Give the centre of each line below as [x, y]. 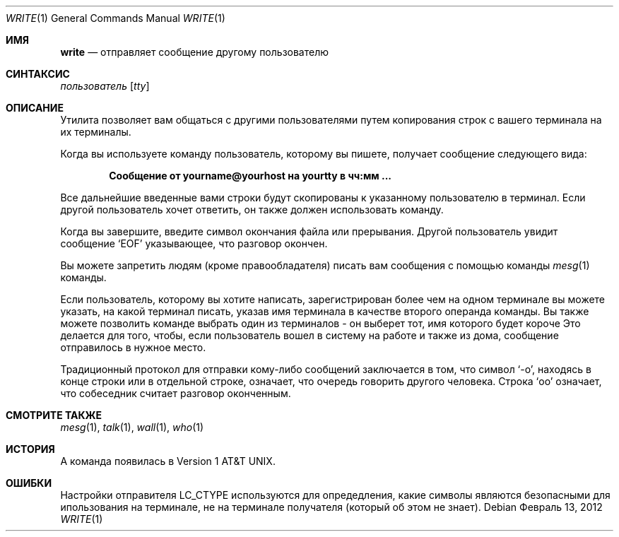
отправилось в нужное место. [133, 347]
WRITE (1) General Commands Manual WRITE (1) [116, 18]
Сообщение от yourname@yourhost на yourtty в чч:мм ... [250, 176]
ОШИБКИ [29, 483]
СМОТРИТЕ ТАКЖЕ [54, 415]
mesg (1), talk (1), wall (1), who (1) [132, 427]
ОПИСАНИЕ [35, 108]
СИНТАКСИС [38, 74]
